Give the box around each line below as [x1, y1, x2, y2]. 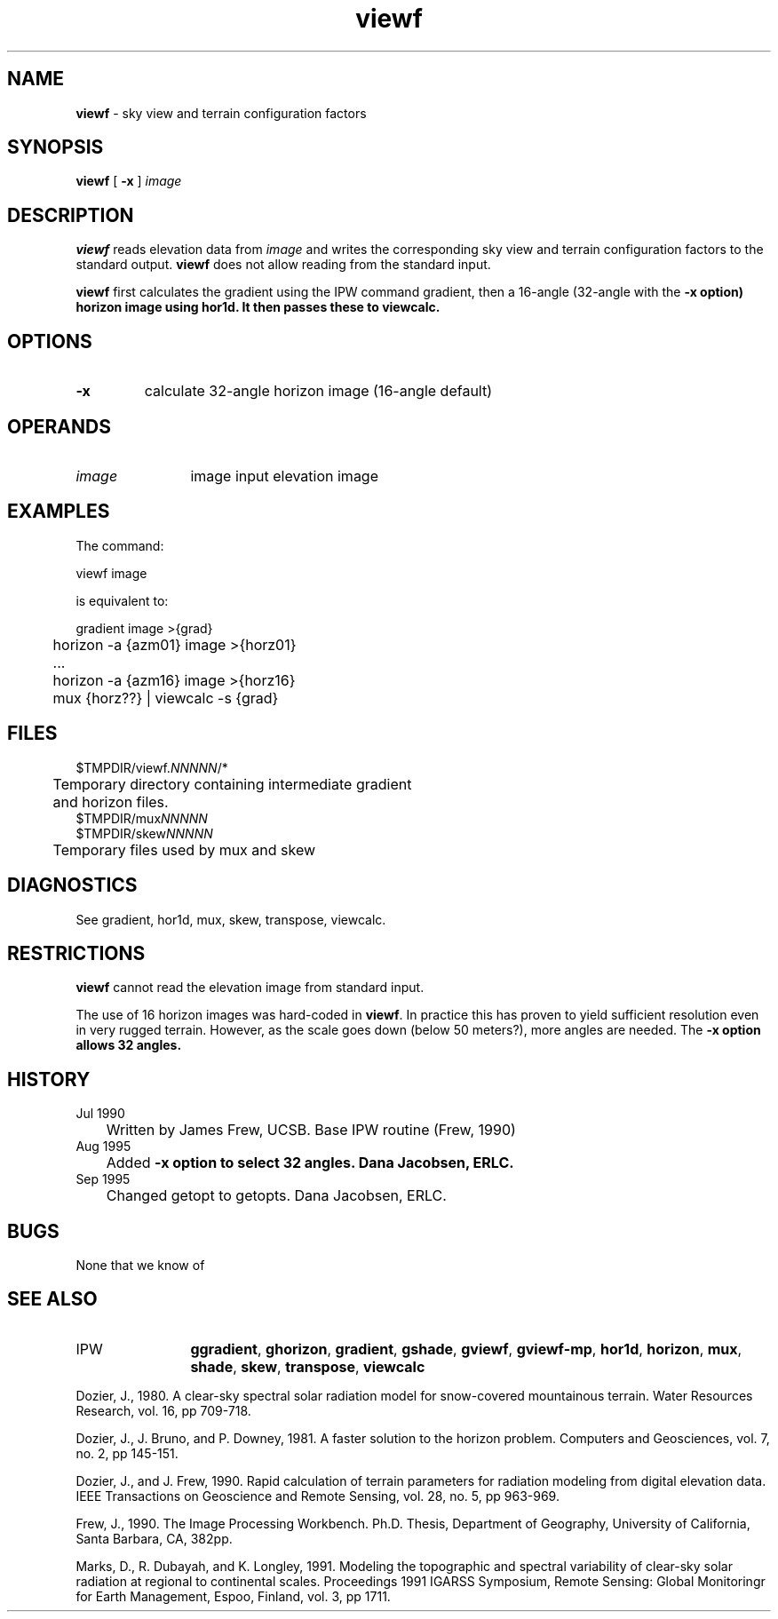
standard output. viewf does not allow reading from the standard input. [75, 257, 491, 273]
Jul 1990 [75, 1106, 125, 1122]
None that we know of [75, 1258, 205, 1274]
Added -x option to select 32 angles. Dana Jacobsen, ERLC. [106, 1154, 514, 1172]
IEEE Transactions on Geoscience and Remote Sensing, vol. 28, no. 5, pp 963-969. [75, 1488, 560, 1504]
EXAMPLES [7, 500, 110, 523]
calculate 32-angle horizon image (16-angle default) [144, 382, 493, 401]
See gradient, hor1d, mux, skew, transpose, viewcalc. [75, 911, 386, 927]
